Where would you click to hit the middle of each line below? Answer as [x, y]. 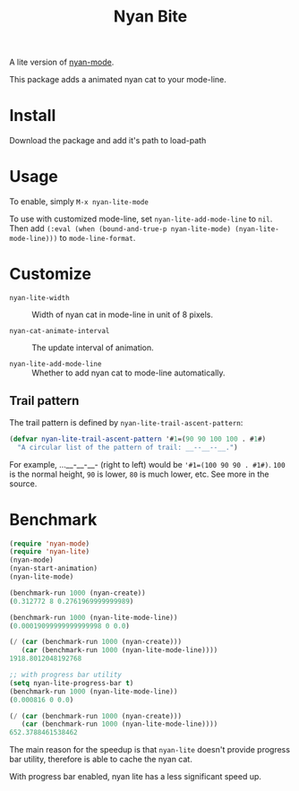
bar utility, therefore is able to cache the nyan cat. [101, 760]
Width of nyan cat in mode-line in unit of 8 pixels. [122, 314]
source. [23, 483]
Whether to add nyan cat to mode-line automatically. [128, 373]
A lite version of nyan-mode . [62, 62]
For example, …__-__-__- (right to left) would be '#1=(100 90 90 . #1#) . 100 [147, 464]
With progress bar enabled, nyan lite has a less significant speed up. [136, 777]
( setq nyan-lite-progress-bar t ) [72, 683]
